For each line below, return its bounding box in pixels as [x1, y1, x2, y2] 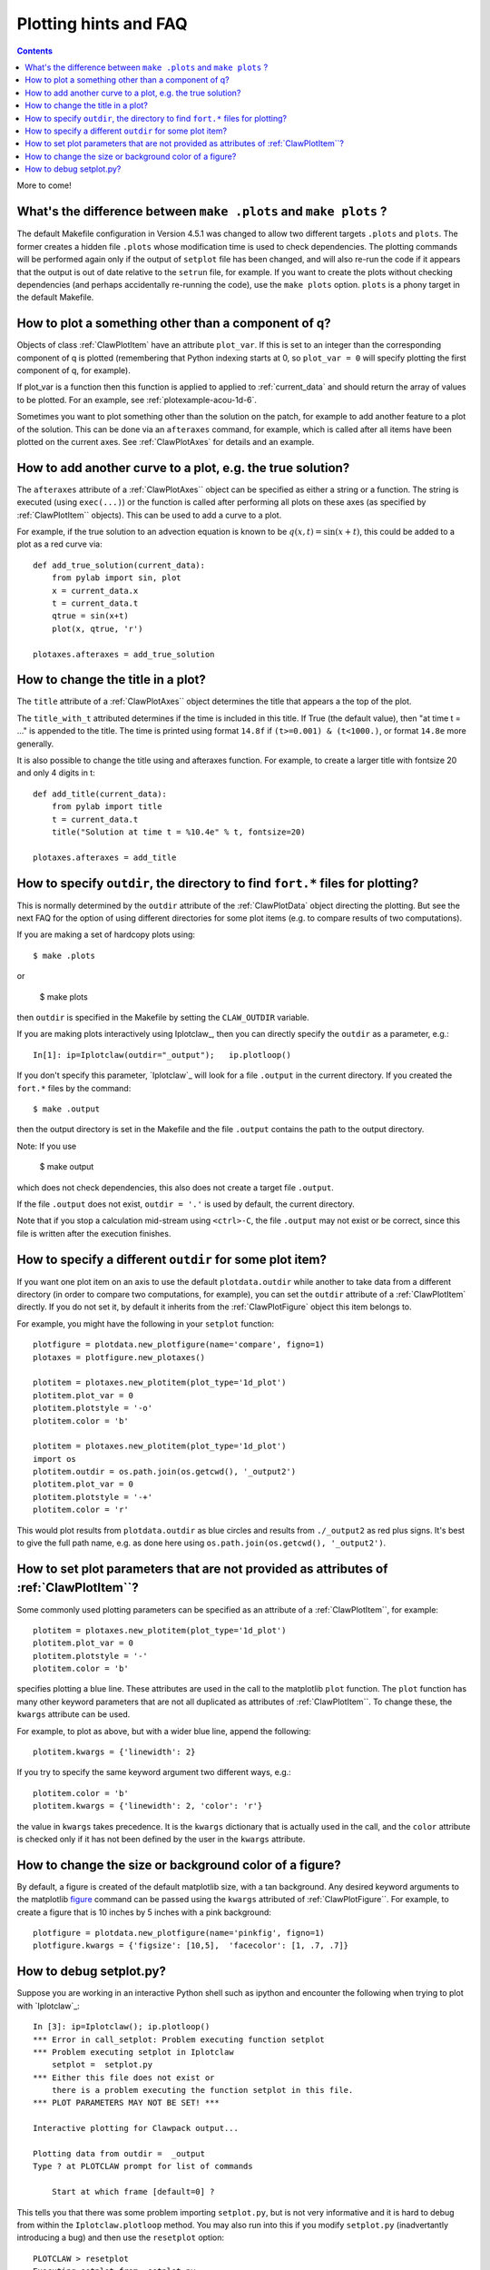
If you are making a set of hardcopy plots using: [16, 929, 195, 940]
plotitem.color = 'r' [33, 1505, 129, 1515]
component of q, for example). [16, 365, 131, 376]
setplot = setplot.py [51, 2059, 153, 2070]
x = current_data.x [51, 586, 139, 596]
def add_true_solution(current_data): [33, 559, 206, 570]
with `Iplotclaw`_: [16, 2000, 81, 2011]
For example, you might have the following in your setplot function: [16, 1318, 275, 1329]
